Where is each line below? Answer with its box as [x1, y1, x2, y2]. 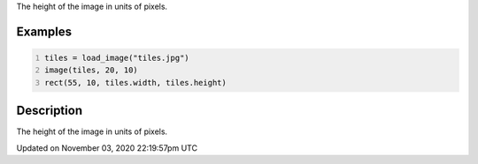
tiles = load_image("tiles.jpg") [44, 53, 189, 63]
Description [16, 103, 83, 118]
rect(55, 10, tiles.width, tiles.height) [44, 78, 227, 87]
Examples [16, 24, 73, 39]
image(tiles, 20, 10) [44, 65, 139, 75]
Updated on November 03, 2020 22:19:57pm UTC [16, 142, 198, 153]
